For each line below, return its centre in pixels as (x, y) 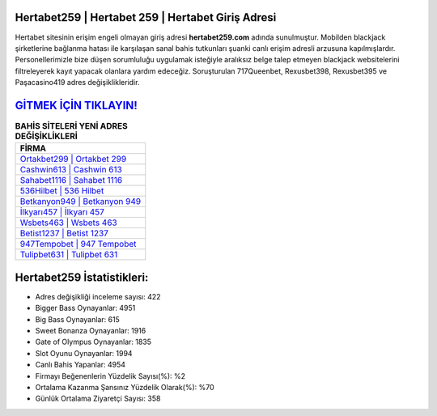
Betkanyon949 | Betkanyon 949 (81, 202)
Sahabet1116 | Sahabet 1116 (71, 180)
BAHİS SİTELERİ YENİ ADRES (72, 126)
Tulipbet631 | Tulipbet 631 (69, 255)
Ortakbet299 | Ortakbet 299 (73, 159)
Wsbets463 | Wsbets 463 (68, 223)
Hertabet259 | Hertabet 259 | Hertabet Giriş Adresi (146, 17)
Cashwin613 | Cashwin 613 (71, 170)
